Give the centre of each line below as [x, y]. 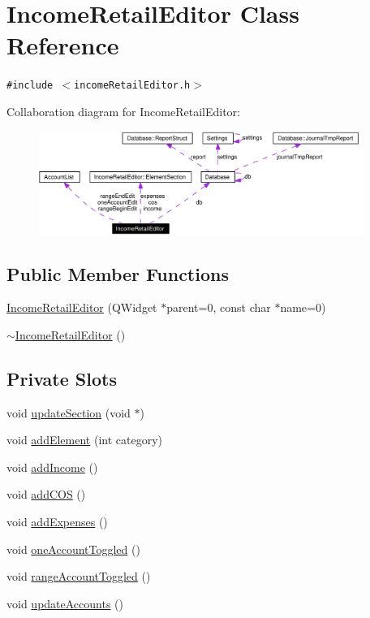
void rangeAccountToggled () [79, 576]
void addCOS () [46, 494]
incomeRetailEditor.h [132, 86]
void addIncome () [52, 467]
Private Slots [62, 378]
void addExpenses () [57, 522]
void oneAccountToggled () [73, 549]
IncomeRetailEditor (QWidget [82, 307]
